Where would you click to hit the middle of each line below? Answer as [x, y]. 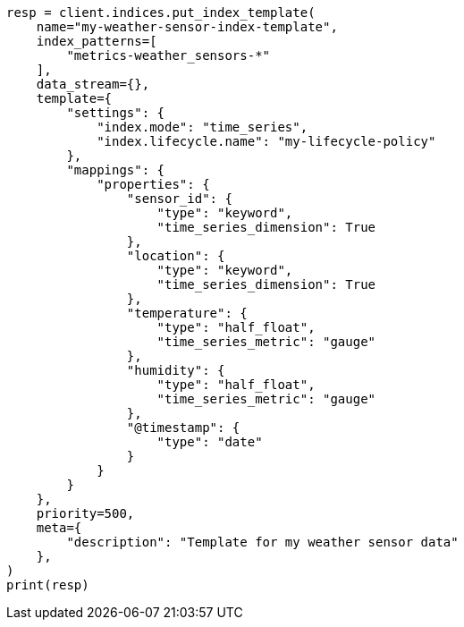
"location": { [176, 256]
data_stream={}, [93, 84]
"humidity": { [176, 370]
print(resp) [48, 585]
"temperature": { [187, 313]
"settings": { [116, 113]
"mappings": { [116, 170]
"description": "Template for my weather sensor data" [262, 542]
